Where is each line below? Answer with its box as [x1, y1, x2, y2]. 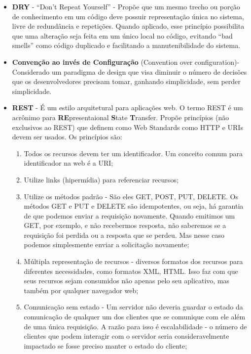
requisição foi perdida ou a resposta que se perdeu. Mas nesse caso [24, 229, 224, 240]
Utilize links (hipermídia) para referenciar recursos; [24, 174, 179, 184]
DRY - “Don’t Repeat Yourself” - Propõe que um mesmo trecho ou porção [12, 1, 240, 11]
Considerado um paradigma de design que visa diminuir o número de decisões [12, 66, 247, 77]
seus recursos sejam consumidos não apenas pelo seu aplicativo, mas [24, 275, 230, 286]
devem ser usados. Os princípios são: [12, 132, 122, 142]
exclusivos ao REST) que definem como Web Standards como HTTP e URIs [12, 122, 243, 132]
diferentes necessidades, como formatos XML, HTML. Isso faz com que [24, 265, 238, 276]
